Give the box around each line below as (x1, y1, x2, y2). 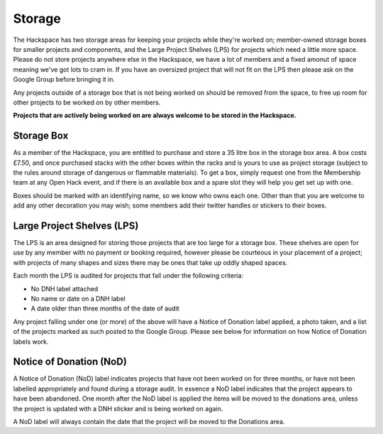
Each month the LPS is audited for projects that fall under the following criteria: (13, 271, 244, 280)
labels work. (13, 337, 49, 346)
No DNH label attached (30, 284, 99, 293)
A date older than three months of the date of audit (30, 304, 180, 313)
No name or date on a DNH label (30, 295, 126, 303)
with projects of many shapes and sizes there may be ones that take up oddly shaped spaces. (13, 258, 288, 266)
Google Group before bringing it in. (13, 75, 116, 84)
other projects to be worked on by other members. (13, 98, 161, 107)
